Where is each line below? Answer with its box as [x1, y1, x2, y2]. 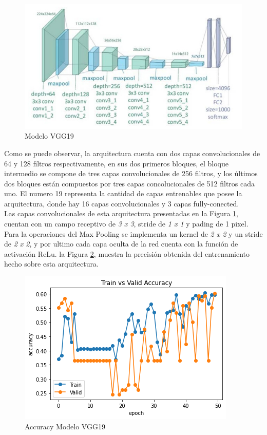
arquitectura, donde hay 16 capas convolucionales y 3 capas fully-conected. [4, 198, 239, 209]
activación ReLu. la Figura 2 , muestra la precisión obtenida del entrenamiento [4, 248, 250, 259]
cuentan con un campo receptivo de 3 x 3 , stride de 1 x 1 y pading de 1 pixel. [4, 218, 249, 229]
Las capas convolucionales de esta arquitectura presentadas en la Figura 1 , [4, 208, 238, 219]
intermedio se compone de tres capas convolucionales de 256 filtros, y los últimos [4, 168, 258, 179]
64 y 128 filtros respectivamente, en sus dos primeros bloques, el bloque [4, 158, 228, 168]
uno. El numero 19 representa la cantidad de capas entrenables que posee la [4, 188, 242, 199]
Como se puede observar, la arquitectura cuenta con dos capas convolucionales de [4, 147, 260, 158]
